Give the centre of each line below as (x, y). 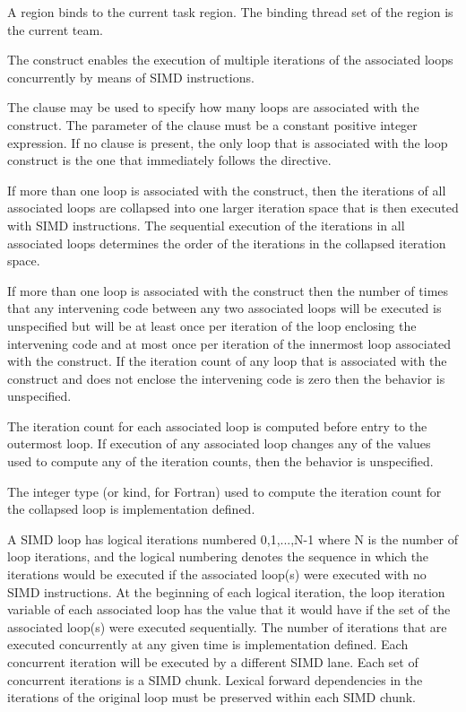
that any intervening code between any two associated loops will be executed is (224, 308)
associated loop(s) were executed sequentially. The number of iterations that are (227, 626)
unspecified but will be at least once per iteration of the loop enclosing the (212, 325)
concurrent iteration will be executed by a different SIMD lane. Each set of (213, 662)
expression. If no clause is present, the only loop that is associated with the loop (228, 142)
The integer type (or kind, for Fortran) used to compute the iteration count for (224, 491)
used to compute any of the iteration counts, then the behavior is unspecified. (220, 461)
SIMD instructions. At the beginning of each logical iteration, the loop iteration (226, 591)
